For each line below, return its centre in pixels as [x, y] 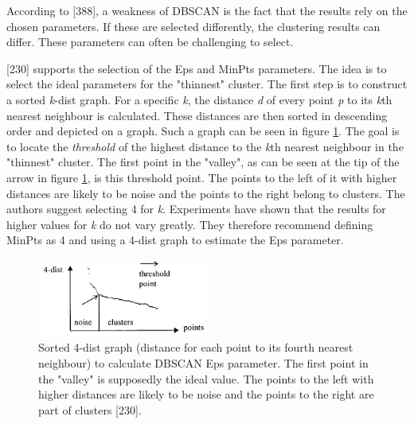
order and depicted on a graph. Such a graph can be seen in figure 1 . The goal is [203, 131]
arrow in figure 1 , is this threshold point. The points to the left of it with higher [202, 177]
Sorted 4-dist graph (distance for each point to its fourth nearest [196, 347]
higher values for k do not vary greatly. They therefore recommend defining [190, 224]
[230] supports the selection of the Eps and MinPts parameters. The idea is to [197, 68]
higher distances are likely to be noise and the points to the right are [206, 394]
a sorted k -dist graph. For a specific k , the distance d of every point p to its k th [199, 99]
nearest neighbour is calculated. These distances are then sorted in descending [197, 115]
